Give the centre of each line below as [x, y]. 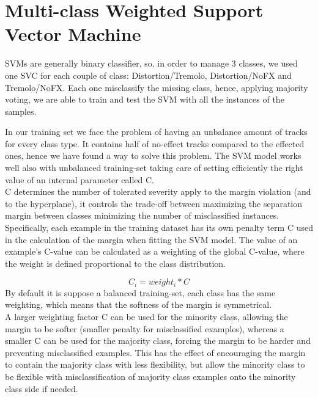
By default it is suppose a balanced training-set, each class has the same [140, 292]
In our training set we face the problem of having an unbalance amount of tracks [156, 132]
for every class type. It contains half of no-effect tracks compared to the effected [155, 143]
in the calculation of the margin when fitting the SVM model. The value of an [151, 239]
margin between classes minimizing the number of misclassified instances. [142, 215]
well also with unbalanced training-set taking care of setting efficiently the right [154, 168]
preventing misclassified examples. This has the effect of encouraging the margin [155, 352]
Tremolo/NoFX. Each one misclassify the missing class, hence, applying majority [157, 87]
